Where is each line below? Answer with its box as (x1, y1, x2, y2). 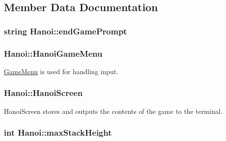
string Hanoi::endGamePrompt (4, 25, 127, 37)
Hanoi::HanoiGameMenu (4, 47, 103, 59)
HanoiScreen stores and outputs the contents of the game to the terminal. (4, 106, 223, 116)
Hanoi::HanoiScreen (4, 87, 83, 99)
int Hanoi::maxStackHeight (4, 126, 112, 139)
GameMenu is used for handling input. (4, 66, 119, 76)
